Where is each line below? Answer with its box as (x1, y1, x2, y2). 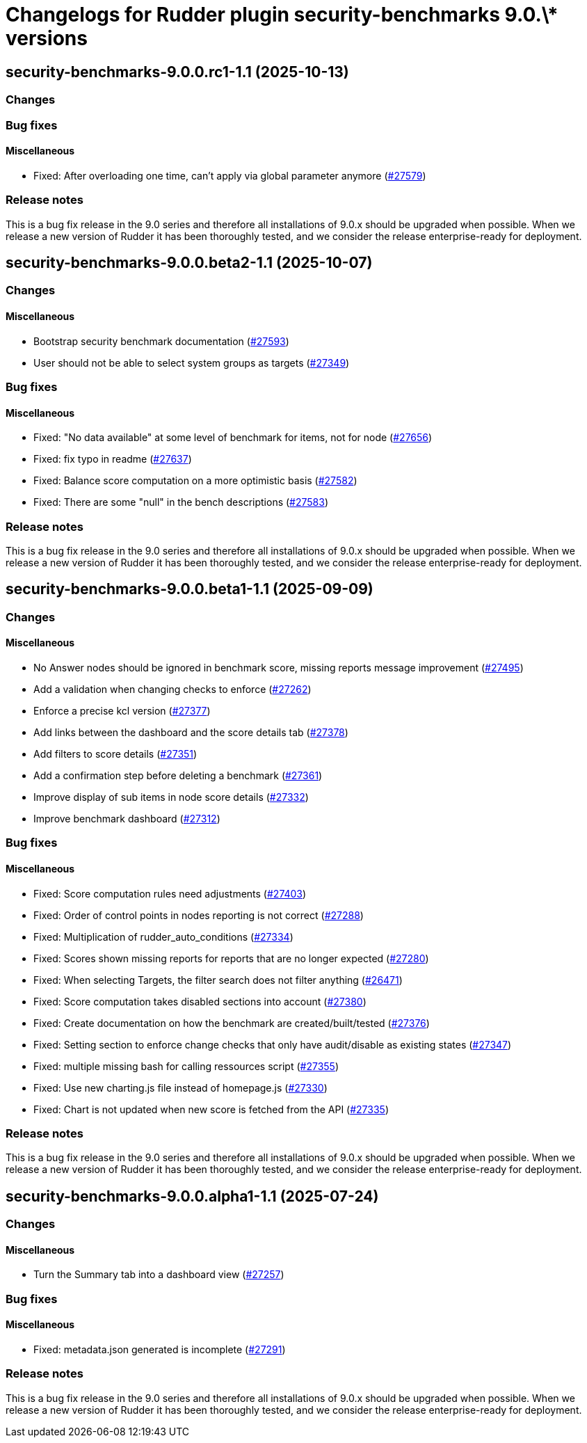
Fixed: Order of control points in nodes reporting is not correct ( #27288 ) (33, 909, 364, 921)
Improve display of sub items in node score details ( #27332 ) (33, 790, 309, 803)
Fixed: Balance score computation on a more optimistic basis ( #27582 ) (33, 475, 357, 487)
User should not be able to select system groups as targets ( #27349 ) (33, 356, 350, 369)
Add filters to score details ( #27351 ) (33, 747, 198, 760)
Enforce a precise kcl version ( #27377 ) (33, 704, 211, 717)
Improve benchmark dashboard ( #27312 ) (33, 812, 220, 824)
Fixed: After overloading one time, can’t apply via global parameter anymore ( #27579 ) (33, 169, 426, 182)
